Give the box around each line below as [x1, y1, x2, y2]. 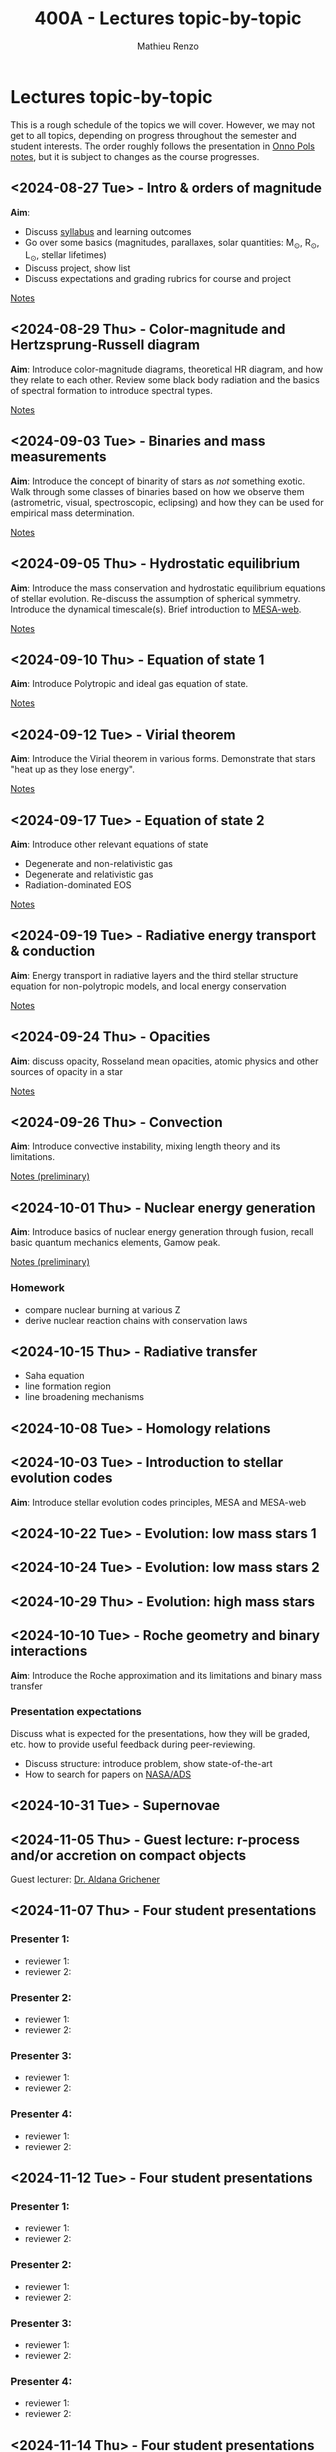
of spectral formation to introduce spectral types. [10, 384, 213, 396]
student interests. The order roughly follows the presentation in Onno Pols [10, 140, 315, 152]
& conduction [10, 943, 96, 960]
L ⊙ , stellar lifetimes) [24, 249, 107, 264]
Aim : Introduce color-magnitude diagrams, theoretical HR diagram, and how [10, 363, 323, 375]
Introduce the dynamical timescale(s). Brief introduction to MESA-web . [10, 603, 302, 615]
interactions [10, 1643, 88, 1660]
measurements [10, 448, 107, 466]
